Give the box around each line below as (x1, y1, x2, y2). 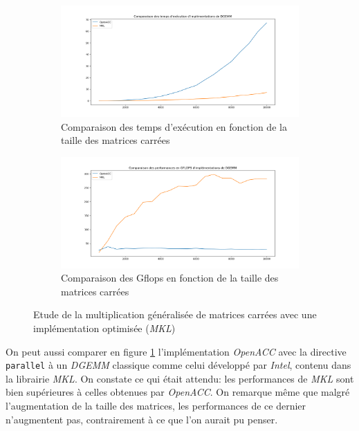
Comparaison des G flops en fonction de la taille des (61, 270, 279, 285)
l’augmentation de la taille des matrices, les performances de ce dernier (6, 398, 306, 412)
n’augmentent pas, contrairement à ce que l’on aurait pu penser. (6, 412, 278, 426)
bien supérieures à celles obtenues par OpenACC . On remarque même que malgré (6, 385, 350, 399)
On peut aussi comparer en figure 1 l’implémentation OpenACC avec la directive (6, 344, 347, 358)
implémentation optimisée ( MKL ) (33, 320, 176, 335)
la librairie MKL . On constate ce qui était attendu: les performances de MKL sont (6, 371, 354, 385)
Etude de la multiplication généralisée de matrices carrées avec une (33, 307, 317, 322)
